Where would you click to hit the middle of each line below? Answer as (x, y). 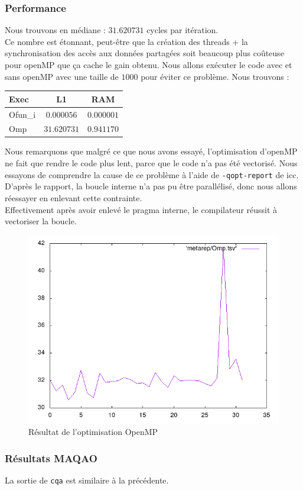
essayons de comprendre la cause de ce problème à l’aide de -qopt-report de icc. (152, 174)
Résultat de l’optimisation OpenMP (93, 432)
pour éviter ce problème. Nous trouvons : (215, 76)
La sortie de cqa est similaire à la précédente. (87, 480)
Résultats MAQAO (51, 458)
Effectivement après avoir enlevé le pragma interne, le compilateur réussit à (141, 209)
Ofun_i (22, 114)
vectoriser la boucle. (41, 221)
